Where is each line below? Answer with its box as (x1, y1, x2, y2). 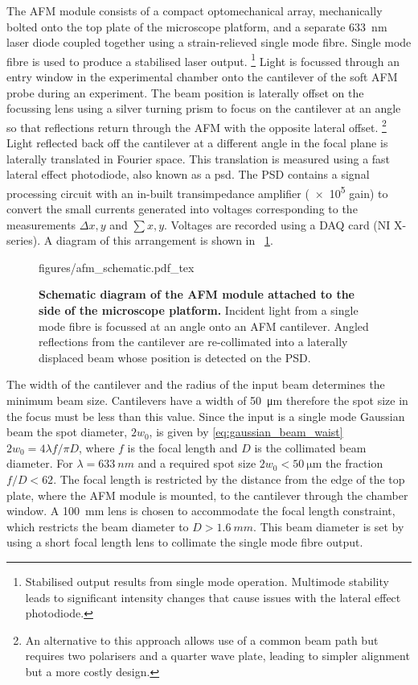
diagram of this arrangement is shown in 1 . (56, 232, 273, 249)
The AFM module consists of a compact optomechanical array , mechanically (6, 2, 383, 19)
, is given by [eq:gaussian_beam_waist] (149, 423, 343, 440)
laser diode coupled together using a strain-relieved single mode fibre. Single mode (6, 34, 412, 51)
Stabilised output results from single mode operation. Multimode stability (25, 572, 389, 589)
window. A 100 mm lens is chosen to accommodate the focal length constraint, (6, 502, 395, 519)
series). (6, 232, 41, 249)
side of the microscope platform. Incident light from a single (39, 302, 359, 319)
